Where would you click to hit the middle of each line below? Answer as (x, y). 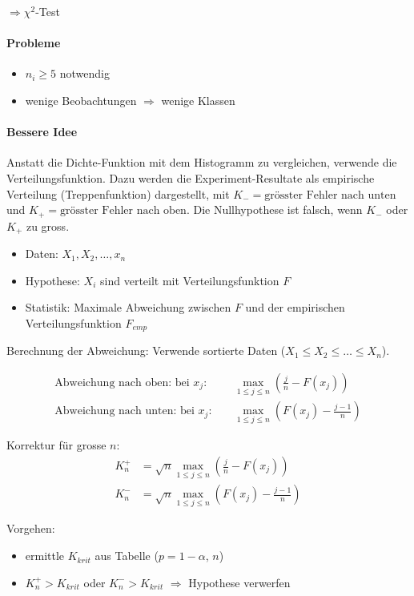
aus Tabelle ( (127, 556)
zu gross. (48, 226)
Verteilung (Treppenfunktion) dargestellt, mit (118, 193)
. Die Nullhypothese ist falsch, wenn (274, 209)
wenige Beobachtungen (81, 100)
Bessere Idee (42, 132)
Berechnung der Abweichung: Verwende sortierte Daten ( (146, 350)
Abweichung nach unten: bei (125, 411)
